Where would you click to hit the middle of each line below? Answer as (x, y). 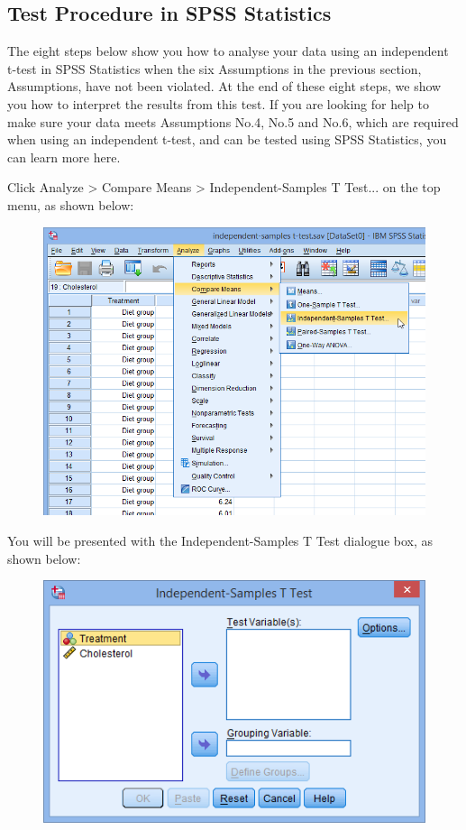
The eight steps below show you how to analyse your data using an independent (228, 51)
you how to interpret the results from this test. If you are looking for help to (218, 103)
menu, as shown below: (71, 204)
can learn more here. (64, 157)
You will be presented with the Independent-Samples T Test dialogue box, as (220, 540)
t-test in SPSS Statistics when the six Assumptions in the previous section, (215, 68)
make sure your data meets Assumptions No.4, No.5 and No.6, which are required (233, 121)
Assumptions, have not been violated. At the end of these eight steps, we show (224, 86)
